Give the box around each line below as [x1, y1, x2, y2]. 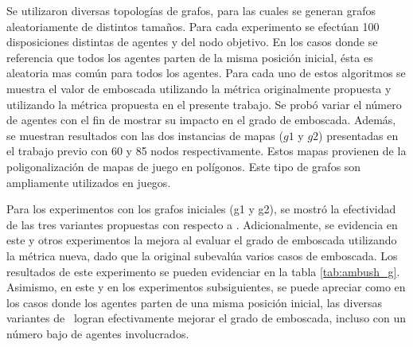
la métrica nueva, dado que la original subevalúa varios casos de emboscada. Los [6, 247, 398, 263]
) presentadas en [318, 127, 399, 143]
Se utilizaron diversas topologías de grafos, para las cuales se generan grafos [6, 2, 376, 18]
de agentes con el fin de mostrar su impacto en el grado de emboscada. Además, [6, 111, 396, 128]
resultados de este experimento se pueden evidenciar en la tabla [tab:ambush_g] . [6, 263, 400, 279]
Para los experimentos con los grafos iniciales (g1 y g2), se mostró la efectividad [6, 201, 396, 217]
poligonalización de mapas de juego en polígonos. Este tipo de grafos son [6, 158, 361, 174]
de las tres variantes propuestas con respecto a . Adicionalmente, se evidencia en [6, 216, 398, 232]
